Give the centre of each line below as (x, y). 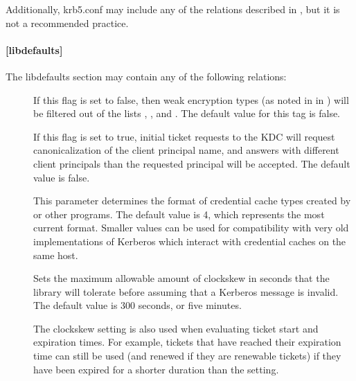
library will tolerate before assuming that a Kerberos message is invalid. (186, 291)
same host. (56, 255)
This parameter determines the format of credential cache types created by (192, 201)
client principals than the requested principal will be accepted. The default (192, 163)
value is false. (62, 177)
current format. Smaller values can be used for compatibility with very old (191, 228)
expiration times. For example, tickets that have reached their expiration (187, 342)
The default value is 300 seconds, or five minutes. (137, 305)
